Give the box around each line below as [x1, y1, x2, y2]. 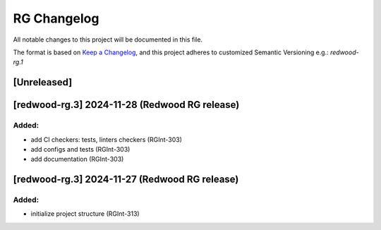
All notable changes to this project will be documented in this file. [13, 35, 203, 44]
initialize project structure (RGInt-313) [30, 210, 140, 218]
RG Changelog [13, 11, 99, 26]
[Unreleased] [13, 76, 73, 88]
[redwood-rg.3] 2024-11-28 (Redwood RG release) [13, 99, 240, 111]
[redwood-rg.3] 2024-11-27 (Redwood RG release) [13, 174, 239, 186]
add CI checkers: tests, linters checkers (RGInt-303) [30, 135, 183, 144]
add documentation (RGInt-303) [30, 155, 124, 164]
